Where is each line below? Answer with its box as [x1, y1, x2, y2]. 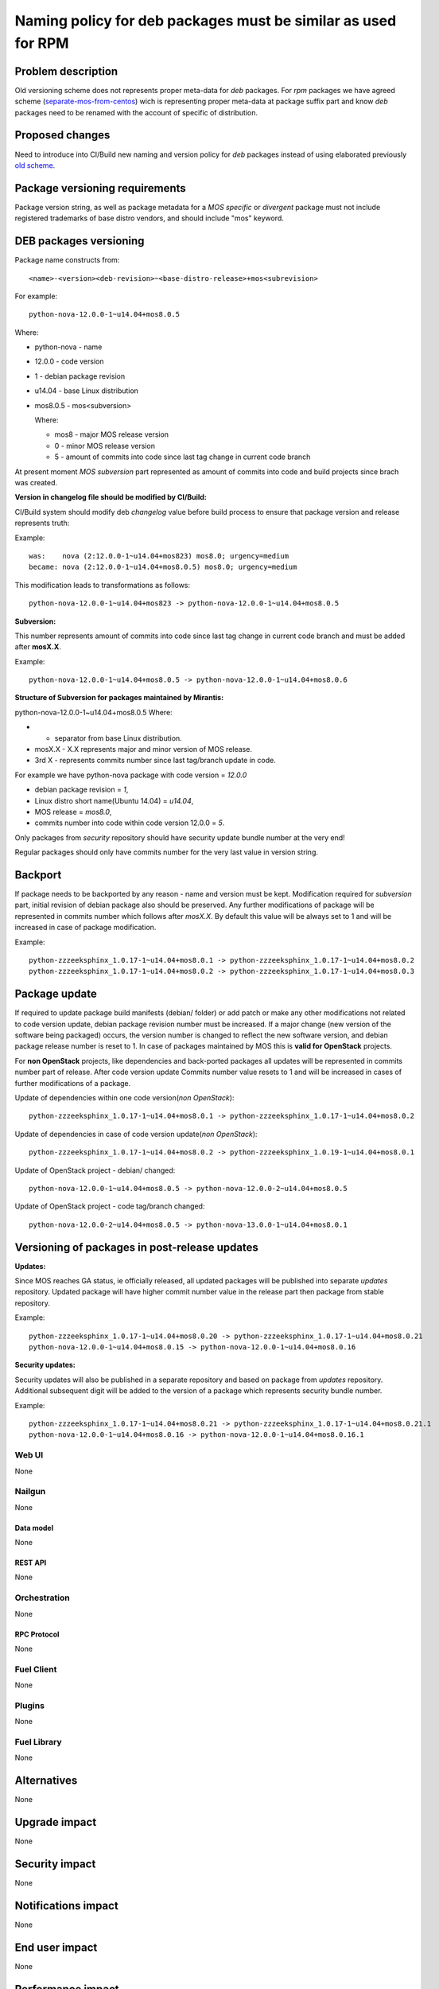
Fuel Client [14, 1664, 57, 1675]
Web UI [14, 1450, 44, 1461]
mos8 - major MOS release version [54, 430, 169, 439]
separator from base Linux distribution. [54, 733, 182, 743]
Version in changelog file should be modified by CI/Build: [14, 492, 207, 502]
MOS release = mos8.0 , [34, 807, 112, 816]
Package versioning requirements [14, 181, 186, 195]
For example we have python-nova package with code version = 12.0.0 [14, 770, 247, 780]
